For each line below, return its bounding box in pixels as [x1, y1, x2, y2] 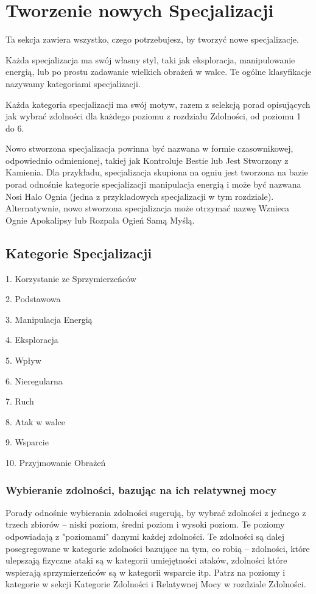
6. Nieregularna [5, 374, 63, 387]
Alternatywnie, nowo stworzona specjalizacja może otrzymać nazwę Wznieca [5, 202, 290, 214]
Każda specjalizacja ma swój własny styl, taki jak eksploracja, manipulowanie [5, 53, 295, 66]
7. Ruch [5, 395, 34, 408]
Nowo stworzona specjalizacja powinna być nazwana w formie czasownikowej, [5, 142, 293, 155]
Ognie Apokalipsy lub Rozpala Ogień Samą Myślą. [5, 213, 195, 226]
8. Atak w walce [5, 415, 65, 428]
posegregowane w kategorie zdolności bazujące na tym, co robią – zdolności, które [5, 542, 310, 554]
